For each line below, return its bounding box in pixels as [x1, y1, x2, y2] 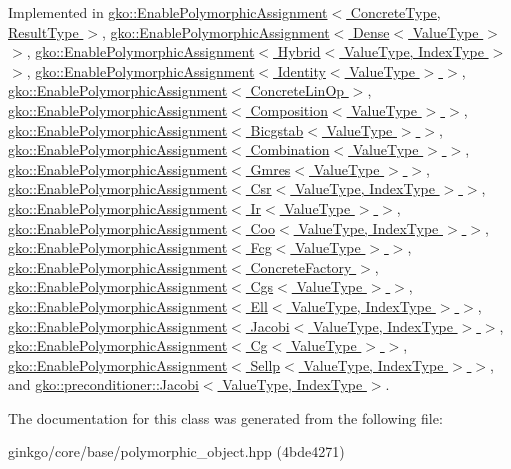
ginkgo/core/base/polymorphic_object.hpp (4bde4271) [8, 441, 345, 462]
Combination [250, 139, 330, 160]
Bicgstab [250, 119, 304, 140]
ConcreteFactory [250, 256, 352, 277]
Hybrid [277, 41, 321, 62]
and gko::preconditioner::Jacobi [8, 374, 199, 395]
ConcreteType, [350, 2, 441, 22]
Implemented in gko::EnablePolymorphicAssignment [8, 2, 328, 22]
